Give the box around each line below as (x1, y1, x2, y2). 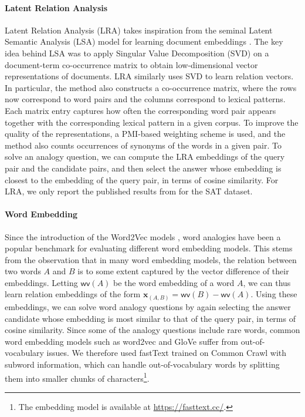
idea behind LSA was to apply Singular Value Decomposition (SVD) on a (5, 46, 269, 59)
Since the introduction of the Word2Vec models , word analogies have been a (5, 230, 281, 243)
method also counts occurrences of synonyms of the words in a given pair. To (5, 139, 282, 151)
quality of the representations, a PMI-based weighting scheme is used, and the (5, 127, 286, 140)
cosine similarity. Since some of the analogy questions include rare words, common (5, 324, 300, 336)
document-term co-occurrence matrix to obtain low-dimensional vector (5, 58, 258, 70)
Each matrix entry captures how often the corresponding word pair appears (5, 104, 276, 116)
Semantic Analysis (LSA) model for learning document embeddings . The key (5, 35, 283, 48)
